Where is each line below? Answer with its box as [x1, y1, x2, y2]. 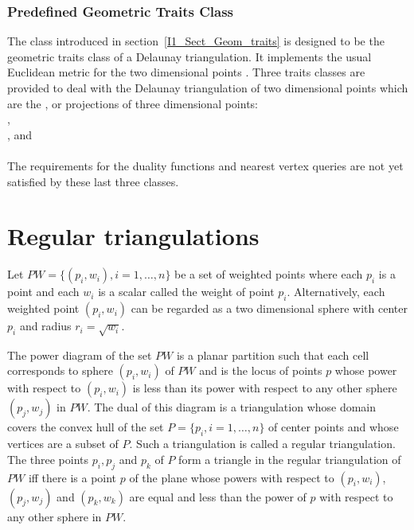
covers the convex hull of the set [7, 419, 164, 435]
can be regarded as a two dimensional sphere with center [131, 300, 408, 317]
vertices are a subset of [7, 435, 119, 452]
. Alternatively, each [287, 283, 385, 300]
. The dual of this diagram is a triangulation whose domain [87, 399, 377, 415]
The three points [7, 450, 89, 467]
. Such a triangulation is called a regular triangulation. [129, 435, 396, 452]
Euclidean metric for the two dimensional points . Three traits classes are [7, 64, 365, 80]
